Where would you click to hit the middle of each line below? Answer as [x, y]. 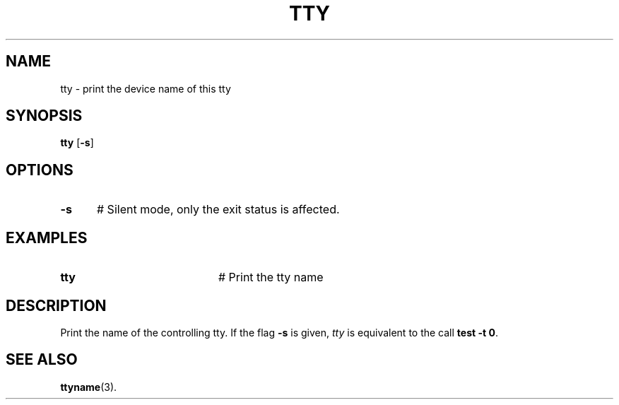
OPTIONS [40, 170]
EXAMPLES [47, 237]
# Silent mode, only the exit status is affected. [218, 210]
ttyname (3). [89, 387]
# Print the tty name [271, 277]
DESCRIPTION [56, 305]
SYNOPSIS [44, 116]
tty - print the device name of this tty [146, 88]
